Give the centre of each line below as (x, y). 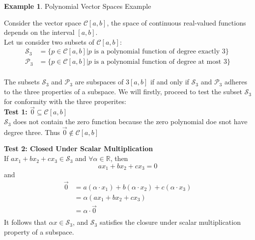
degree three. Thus (32, 132)
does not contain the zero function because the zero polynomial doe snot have (130, 121)
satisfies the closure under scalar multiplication (170, 222)
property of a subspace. (39, 231)
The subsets (22, 82)
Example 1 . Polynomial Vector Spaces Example (78, 6)
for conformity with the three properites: (65, 101)
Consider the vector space (43, 22)
